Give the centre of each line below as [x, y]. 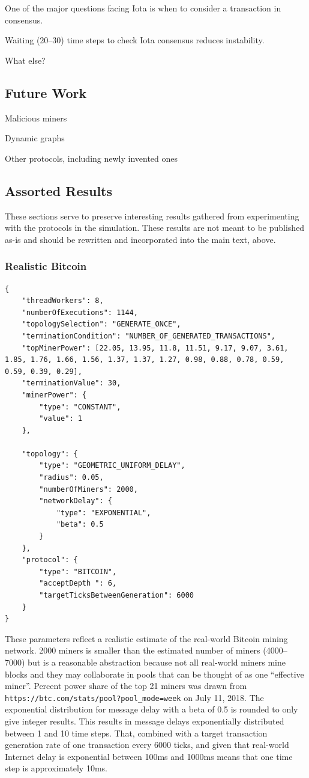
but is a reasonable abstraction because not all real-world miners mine [157, 662]
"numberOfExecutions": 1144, [80, 312]
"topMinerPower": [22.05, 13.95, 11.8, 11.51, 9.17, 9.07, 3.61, [155, 348]
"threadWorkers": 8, [63, 301]
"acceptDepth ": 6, [78, 583]
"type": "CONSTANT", [80, 407]
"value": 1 [61, 419]
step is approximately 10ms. [56, 768]
